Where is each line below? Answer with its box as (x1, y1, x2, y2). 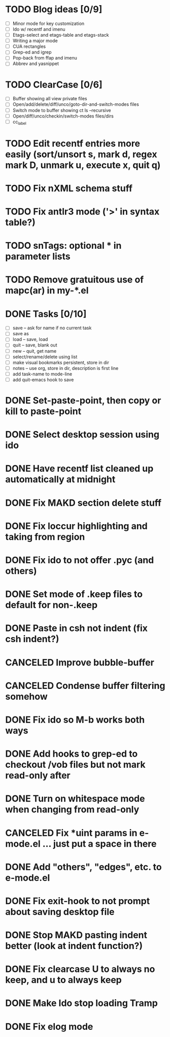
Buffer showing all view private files (12, 96, 87, 102)
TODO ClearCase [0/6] (5, 79, 103, 90)
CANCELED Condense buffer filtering (5, 680, 165, 692)
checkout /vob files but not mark (5, 759, 146, 770)
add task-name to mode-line (12, 370, 73, 377)
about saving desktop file (5, 906, 115, 917)
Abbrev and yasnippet (12, 61, 59, 67)
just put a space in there (53, 838, 157, 849)
